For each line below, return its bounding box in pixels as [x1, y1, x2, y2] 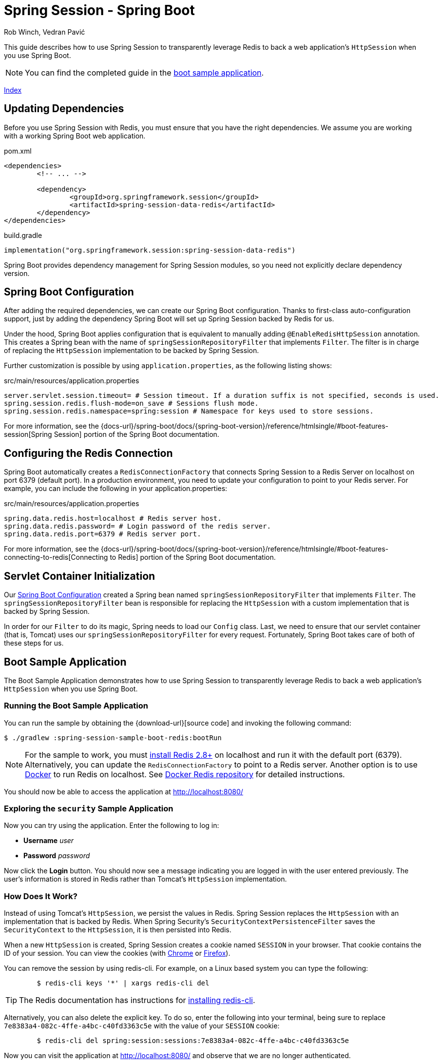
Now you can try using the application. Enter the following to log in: [4, 821, 219, 830]
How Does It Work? [4, 891, 77, 901]
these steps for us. [4, 639, 64, 648]
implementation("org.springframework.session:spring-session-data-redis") [4, 246, 296, 254]
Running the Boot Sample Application [4, 701, 148, 711]
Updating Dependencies [4, 102, 124, 115]
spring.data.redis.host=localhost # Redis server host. [4, 514, 222, 523]
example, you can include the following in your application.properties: [4, 484, 228, 493]
